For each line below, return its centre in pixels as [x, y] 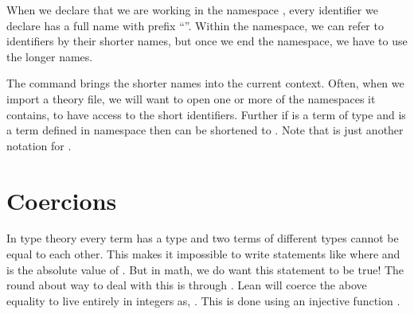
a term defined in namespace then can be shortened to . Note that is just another [205, 130]
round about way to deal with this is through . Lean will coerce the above [187, 285]
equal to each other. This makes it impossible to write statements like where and [203, 254]
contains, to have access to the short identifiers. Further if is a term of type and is [206, 114]
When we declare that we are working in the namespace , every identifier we [192, 10]
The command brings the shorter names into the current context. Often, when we [205, 83]
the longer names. [50, 56]
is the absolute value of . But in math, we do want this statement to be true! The [205, 269]
